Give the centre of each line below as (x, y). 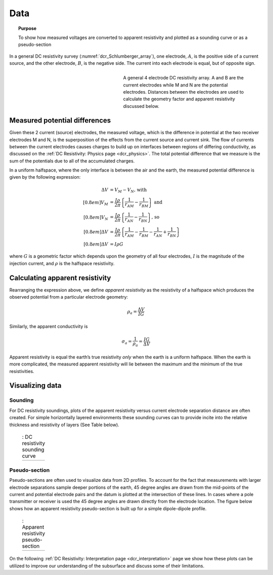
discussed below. (141, 106)
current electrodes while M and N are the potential (175, 85)
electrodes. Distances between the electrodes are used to (184, 92)
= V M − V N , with (128, 190)
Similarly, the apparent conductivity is (49, 326)
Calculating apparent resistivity (60, 278)
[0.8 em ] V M (96, 203)
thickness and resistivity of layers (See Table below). (64, 425)
